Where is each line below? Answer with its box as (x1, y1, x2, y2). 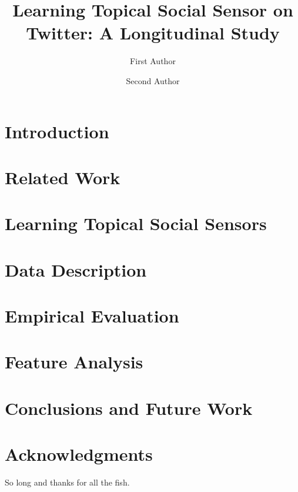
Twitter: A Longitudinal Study (26, 21, 280, 45)
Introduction (5, 119, 109, 143)
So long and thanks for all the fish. (5, 476, 130, 488)
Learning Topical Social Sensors (5, 211, 267, 235)
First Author (130, 55, 176, 67)
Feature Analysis (5, 350, 143, 374)
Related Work (5, 165, 120, 189)
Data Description (5, 257, 147, 281)
